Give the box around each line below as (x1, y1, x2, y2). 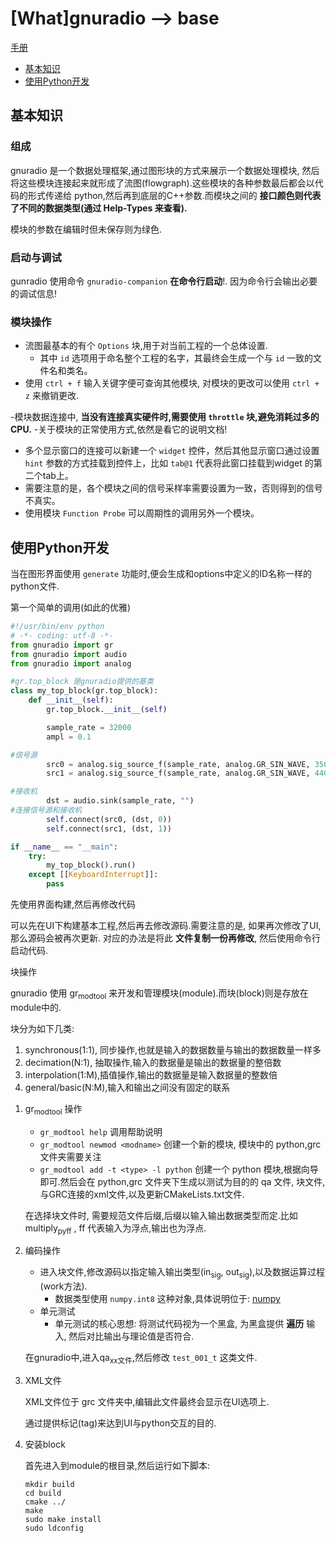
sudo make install (24, 1515, 102, 1525)
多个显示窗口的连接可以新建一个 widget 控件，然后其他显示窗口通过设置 (24, 445, 320, 457)
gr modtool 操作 (24, 1102, 83, 1117)
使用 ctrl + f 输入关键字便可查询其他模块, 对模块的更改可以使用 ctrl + (24, 377, 320, 389)
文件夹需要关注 (39, 1150, 102, 1162)
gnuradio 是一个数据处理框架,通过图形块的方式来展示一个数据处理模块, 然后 (10, 164, 320, 176)
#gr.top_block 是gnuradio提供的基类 (10, 677, 154, 687)
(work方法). (39, 1280, 88, 1292)
